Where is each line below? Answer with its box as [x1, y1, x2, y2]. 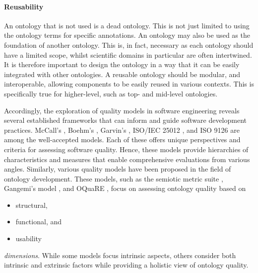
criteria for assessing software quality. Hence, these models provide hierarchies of [4, 144, 249, 154]
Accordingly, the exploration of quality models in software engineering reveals [4, 105, 240, 115]
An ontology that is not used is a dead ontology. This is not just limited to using [4, 20, 250, 30]
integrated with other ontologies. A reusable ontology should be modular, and [4, 69, 241, 79]
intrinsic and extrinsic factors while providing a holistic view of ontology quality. [4, 260, 249, 270]
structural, [15, 199, 48, 210]
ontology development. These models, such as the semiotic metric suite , [4, 173, 223, 183]
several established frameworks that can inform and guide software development [4, 115, 247, 125]
